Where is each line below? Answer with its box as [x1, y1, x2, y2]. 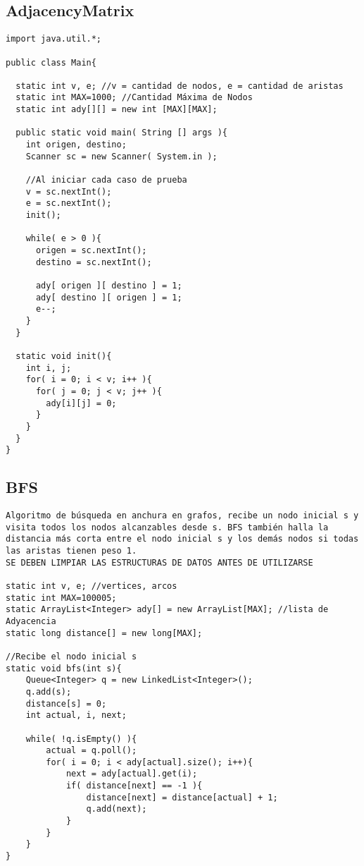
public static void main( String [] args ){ [15, 128, 227, 138]
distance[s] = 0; [25, 698, 107, 709]
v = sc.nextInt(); [25, 186, 112, 197]
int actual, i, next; [25, 710, 127, 721]
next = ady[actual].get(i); [65, 769, 198, 779]
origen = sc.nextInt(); [35, 245, 147, 256]
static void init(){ [15, 350, 112, 361]
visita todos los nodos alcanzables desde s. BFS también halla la [6, 522, 329, 532]
